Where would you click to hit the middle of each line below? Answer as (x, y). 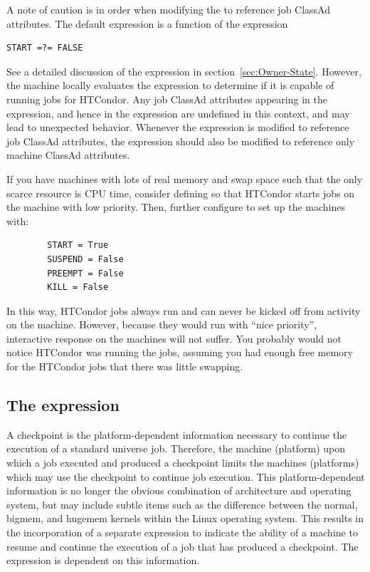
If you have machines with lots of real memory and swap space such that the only (185, 178)
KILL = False (78, 287)
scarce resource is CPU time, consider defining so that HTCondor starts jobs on (181, 193)
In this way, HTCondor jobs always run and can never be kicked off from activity (184, 310)
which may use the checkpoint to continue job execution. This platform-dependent (186, 476)
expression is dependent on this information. (103, 560)
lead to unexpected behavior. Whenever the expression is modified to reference (178, 127)
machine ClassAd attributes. (68, 155)
